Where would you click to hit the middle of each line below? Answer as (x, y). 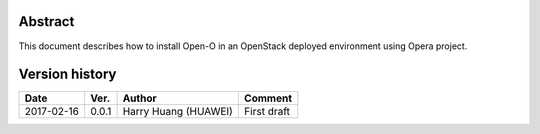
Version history (67, 74)
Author (139, 98)
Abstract (46, 21)
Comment (268, 98)
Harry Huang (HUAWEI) (178, 112)
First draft (266, 112)
